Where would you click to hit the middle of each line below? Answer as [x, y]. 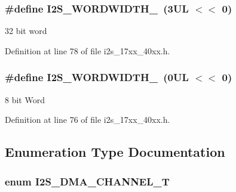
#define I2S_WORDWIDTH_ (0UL [97, 77]
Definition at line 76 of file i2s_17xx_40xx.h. [88, 120]
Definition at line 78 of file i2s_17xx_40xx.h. [88, 50]
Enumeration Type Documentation [115, 152]
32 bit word [26, 31]
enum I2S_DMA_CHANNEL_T [87, 181]
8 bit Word [25, 99]
